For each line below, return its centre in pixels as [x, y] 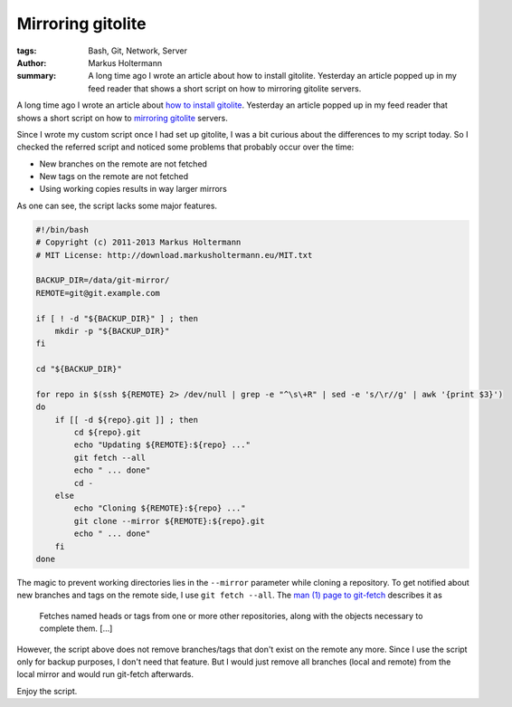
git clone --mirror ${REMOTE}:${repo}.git [170, 521]
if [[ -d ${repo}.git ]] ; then [127, 420]
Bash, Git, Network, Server [137, 51]
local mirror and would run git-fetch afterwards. [105, 674]
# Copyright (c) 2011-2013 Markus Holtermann [138, 243]
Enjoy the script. [47, 691]
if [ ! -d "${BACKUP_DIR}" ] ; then [117, 318]
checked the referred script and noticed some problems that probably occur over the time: [185, 147]
